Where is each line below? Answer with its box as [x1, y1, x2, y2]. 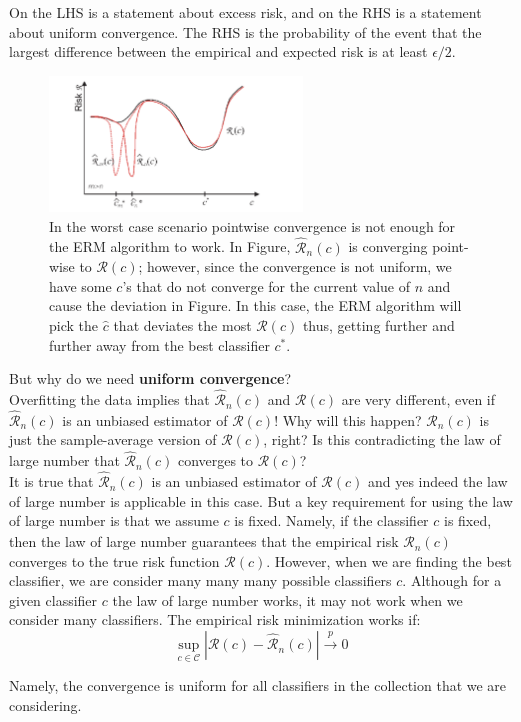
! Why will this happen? [274, 409, 422, 430]
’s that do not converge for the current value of [122, 275, 411, 296]
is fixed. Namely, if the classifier [234, 510, 429, 531]
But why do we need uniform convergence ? [9, 368, 292, 389]
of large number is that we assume [9, 510, 219, 531]
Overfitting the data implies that [9, 389, 210, 410]
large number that [9, 450, 120, 471]
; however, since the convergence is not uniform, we [138, 256, 452, 277]
